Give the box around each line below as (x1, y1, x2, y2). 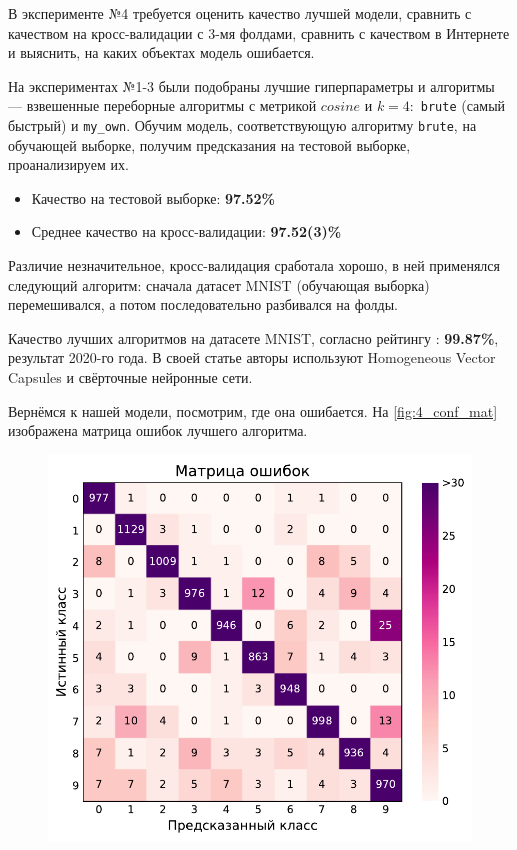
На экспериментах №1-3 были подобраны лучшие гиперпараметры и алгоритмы (8, 75, 495, 96)
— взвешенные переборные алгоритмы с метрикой (8, 95, 317, 116)
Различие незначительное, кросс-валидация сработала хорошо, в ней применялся (8, 255, 500, 276)
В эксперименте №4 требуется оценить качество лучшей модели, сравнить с (8, 3, 472, 23)
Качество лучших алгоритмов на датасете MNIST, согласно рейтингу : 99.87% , (8, 327, 499, 348)
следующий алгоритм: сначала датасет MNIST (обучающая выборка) (8, 274, 430, 295)
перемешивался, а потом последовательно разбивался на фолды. (8, 294, 399, 315)
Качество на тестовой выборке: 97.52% (31, 187, 276, 208)
